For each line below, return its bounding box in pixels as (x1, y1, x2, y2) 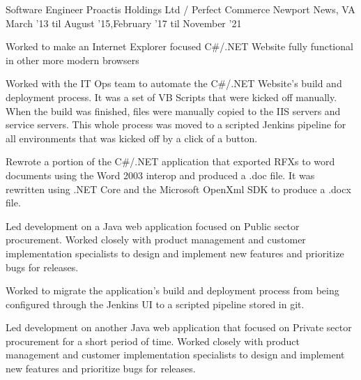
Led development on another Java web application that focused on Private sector (6, 320, 352, 335)
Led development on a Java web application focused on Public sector (6, 218, 300, 233)
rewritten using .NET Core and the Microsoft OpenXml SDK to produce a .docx (6, 181, 351, 196)
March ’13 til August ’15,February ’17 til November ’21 (6, 15, 242, 30)
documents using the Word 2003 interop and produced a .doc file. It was (6, 167, 315, 182)
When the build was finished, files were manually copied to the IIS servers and (6, 103, 341, 118)
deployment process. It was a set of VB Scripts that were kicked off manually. (6, 89, 337, 104)
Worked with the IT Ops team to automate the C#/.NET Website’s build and (6, 76, 342, 91)
